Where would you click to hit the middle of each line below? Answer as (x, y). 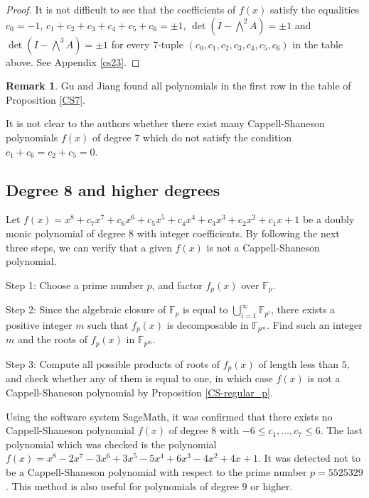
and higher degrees (149, 189)
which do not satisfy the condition (218, 137)
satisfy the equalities (315, 9)
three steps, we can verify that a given (89, 247)
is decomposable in (208, 324)
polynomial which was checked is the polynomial (111, 444)
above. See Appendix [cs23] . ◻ (73, 61)
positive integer (39, 324)
